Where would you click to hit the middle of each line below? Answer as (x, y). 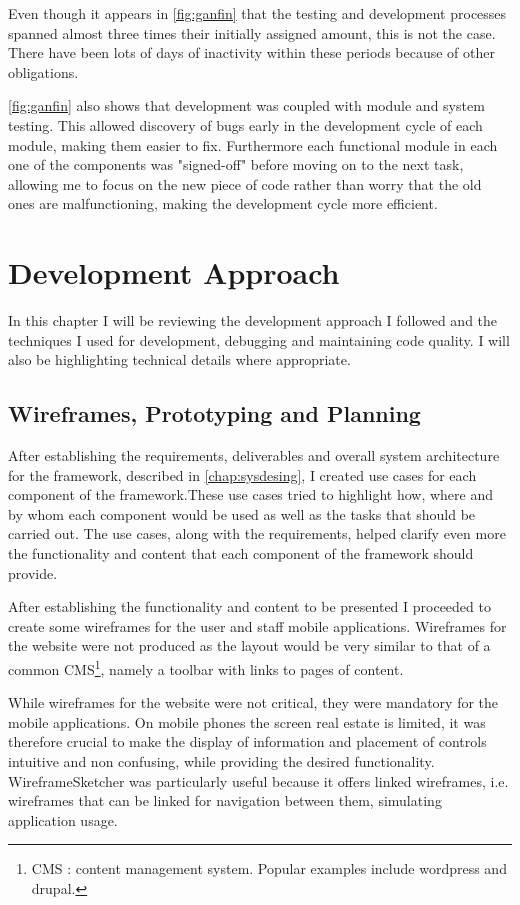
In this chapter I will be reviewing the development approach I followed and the (253, 320)
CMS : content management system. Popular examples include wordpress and (269, 868)
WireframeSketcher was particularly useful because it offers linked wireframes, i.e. (258, 780)
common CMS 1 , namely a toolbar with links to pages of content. (206, 667)
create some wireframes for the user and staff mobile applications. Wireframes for (257, 625)
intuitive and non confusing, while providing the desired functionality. (221, 761)
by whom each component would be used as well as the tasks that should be (242, 513)
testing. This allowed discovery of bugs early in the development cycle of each (245, 124)
